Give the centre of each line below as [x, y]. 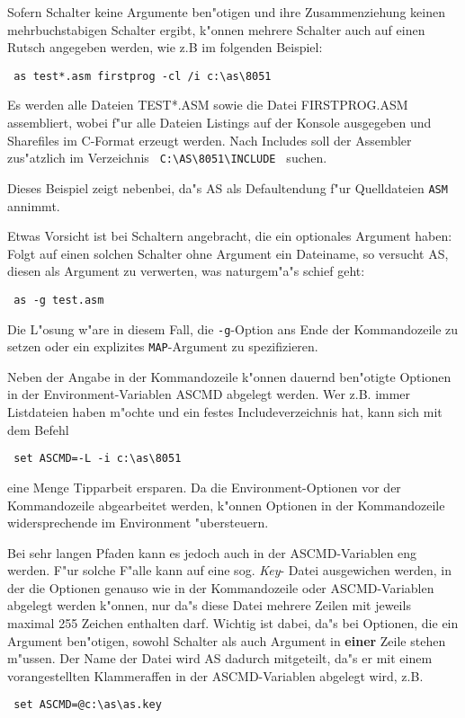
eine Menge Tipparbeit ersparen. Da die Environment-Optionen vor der [204, 487]
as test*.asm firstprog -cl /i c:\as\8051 [143, 76]
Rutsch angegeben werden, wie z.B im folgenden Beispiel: [165, 47]
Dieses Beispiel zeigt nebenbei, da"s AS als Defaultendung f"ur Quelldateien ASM [228, 187]
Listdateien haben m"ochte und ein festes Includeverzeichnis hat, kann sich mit [225, 412]
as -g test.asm [59, 300]
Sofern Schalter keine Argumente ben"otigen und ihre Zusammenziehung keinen [226, 12]
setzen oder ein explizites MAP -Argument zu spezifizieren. [163, 346]
